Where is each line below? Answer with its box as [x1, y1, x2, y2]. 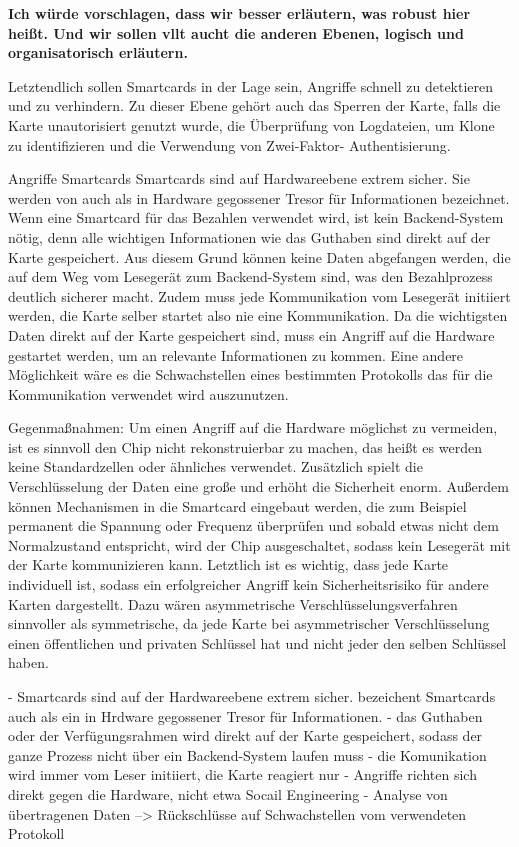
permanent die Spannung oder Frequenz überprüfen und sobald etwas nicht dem [8, 515, 499, 536]
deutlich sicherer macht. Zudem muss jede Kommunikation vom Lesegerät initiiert [8, 285, 511, 306]
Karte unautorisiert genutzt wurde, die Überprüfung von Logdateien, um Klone [8, 114, 495, 135]
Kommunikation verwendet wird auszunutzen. [8, 383, 289, 404]
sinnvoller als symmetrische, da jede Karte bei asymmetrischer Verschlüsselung [8, 613, 490, 634]
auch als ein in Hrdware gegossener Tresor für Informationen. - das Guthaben [8, 705, 483, 726]
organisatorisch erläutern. [8, 42, 188, 63]
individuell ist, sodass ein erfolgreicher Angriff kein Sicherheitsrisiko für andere [8, 574, 489, 595]
